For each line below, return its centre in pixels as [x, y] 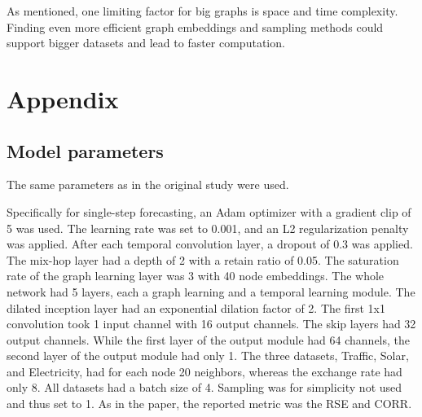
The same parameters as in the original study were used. [148, 184]
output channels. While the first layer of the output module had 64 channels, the [209, 339]
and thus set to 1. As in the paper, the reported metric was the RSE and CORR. [209, 404]
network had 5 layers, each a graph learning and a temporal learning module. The [211, 291]
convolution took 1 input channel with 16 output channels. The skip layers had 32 [211, 324]
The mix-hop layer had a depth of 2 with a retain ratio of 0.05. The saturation [203, 259]
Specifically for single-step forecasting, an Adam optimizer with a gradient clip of [209, 211]
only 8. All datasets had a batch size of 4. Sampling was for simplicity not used [204, 387]
